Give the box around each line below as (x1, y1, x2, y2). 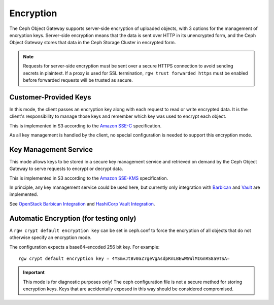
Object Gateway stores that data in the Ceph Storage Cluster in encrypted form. (9, 40, 176, 46)
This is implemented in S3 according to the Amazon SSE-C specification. (9, 122, 162, 129)
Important (23, 269, 45, 276)
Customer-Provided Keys (9, 93, 91, 101)
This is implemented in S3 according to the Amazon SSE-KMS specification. (9, 175, 168, 181)
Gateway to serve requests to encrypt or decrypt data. (9, 165, 123, 172)
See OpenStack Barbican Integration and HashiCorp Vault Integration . (9, 200, 155, 207)
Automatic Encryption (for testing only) (9, 214, 136, 223)
